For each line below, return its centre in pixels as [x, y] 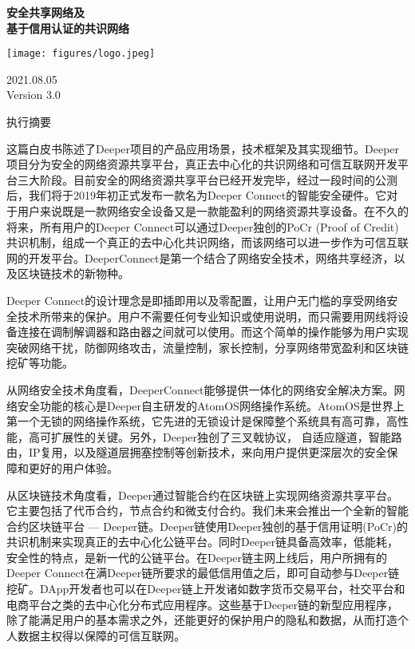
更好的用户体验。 [73, 467]
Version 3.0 [34, 95]
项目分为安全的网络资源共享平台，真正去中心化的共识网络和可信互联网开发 [202, 164]
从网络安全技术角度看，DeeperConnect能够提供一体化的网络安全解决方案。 [200, 389]
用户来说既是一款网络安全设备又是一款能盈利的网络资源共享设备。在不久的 [213, 211]
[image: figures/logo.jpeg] [81, 54]
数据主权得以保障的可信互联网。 [101, 635]
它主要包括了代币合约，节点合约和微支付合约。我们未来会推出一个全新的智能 [207, 510]
